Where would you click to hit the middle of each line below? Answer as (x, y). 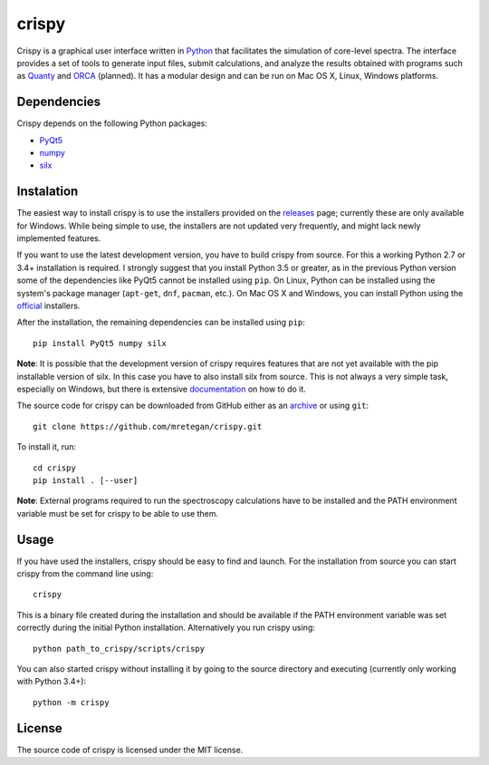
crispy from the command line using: (85, 574)
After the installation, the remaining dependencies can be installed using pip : (161, 323)
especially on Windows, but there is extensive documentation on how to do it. (162, 389)
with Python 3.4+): (51, 682)
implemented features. (59, 238)
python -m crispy (71, 702)
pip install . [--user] (86, 480)
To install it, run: (47, 447)
